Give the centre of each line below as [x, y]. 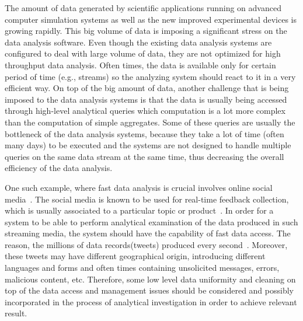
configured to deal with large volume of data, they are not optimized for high [143, 53]
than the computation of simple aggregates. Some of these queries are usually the [150, 122]
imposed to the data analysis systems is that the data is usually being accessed [146, 99]
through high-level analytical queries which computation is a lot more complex [145, 111]
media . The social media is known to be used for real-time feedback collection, [147, 199]
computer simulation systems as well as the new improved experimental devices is [151, 19]
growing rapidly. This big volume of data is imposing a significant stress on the [146, 31]
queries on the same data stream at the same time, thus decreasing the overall [144, 156]
